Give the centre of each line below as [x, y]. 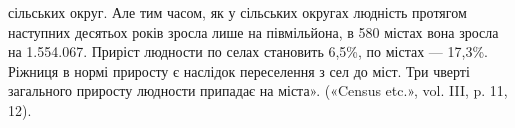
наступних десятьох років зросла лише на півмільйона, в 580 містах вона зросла [253, 31]
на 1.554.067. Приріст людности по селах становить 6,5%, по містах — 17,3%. [248, 51]
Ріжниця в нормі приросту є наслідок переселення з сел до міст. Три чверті [239, 70]
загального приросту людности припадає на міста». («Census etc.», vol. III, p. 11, [258, 90]
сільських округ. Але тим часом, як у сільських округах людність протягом [237, 12]
